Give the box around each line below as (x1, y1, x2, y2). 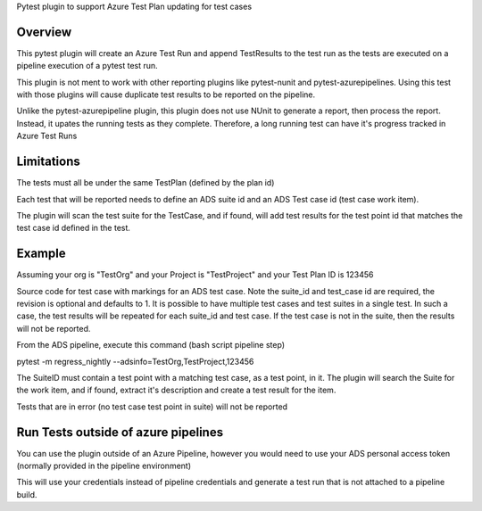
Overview (16, 24, 72, 39)
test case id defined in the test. (16, 223, 131, 234)
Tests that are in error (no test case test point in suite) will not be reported (16, 401, 288, 412)
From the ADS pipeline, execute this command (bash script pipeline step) (16, 340, 286, 350)
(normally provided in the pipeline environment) (16, 460, 192, 472)
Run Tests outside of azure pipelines (16, 424, 223, 440)
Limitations (16, 154, 80, 169)
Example (16, 246, 66, 261)
